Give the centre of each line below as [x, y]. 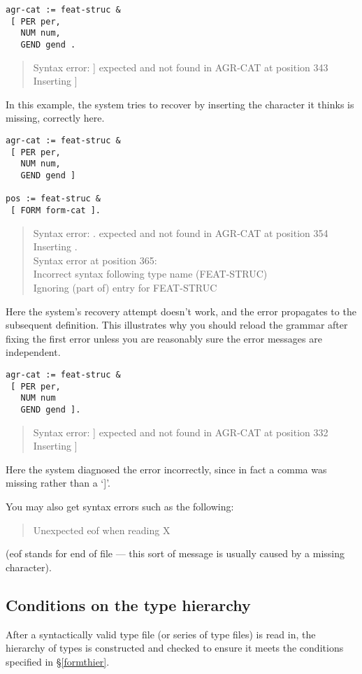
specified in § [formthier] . [58, 661]
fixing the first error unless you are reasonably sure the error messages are [164, 338]
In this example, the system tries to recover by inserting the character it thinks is [180, 104]
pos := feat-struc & [53, 199]
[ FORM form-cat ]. [56, 210]
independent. [33, 352]
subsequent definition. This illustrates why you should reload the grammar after [177, 325]
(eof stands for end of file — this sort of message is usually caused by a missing [175, 553]
